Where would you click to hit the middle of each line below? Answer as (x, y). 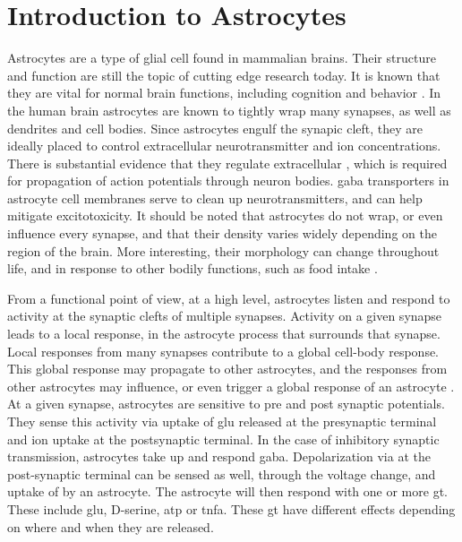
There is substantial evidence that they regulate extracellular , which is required (227, 163)
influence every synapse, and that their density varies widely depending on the (222, 233)
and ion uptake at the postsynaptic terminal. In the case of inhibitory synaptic (223, 439)
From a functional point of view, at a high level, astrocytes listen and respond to (229, 298)
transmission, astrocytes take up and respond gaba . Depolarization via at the (219, 456)
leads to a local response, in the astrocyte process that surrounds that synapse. (224, 334)
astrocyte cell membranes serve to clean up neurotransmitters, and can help (215, 198)
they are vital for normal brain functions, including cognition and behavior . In (224, 93)
